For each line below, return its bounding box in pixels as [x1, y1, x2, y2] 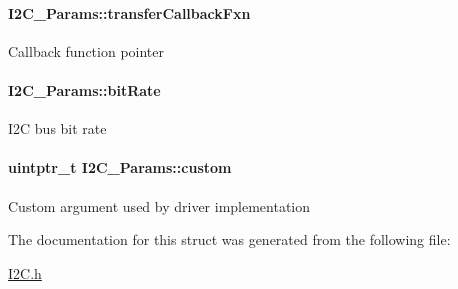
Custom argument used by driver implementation [8, 195, 311, 216]
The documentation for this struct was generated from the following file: [8, 229, 451, 250]
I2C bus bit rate [8, 118, 107, 139]
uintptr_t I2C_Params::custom [8, 157, 232, 178]
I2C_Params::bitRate [8, 79, 161, 100]
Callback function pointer [8, 40, 165, 61]
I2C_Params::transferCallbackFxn [8, 2, 251, 23]
